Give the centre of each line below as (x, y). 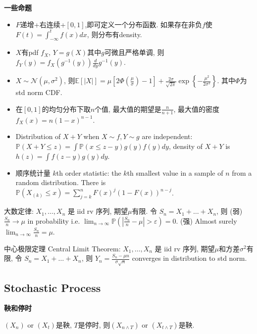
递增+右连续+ (43, 24)
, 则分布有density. (114, 34)
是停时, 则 (94, 324)
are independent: (167, 136)
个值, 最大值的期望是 (128, 109)
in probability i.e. (54, 220)
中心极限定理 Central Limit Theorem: (62, 248)
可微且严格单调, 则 (134, 52)
